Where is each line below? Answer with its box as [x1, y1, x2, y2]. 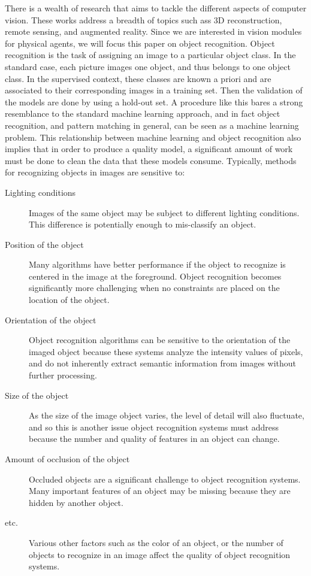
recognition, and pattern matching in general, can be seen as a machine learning [5, 119, 299, 131]
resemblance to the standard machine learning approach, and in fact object [5, 107, 280, 120]
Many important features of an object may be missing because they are [29, 484, 291, 497]
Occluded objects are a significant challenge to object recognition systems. [29, 472, 301, 485]
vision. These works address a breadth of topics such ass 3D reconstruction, [5, 13, 282, 26]
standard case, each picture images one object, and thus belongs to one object [5, 60, 291, 72]
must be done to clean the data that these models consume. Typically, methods [5, 154, 297, 166]
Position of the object [5, 238, 84, 250]
